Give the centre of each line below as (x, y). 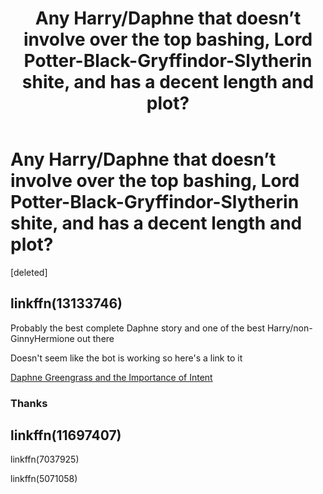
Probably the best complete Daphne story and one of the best (137, 328)
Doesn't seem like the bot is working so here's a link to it (126, 358)
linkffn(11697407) (66, 435)
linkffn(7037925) (45, 459)
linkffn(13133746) (66, 303)
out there (95, 338)
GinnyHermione (42, 338)
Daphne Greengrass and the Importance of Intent (111, 377)
